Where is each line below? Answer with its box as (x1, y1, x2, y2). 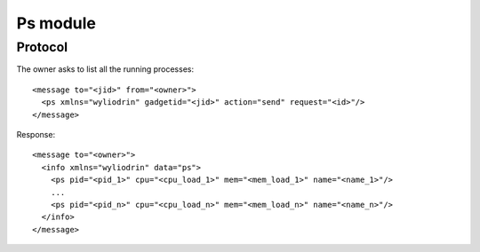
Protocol (16, 39, 68, 55)
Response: (16, 129, 56, 139)
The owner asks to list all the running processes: (16, 64, 195, 75)
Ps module (16, 13, 97, 33)
